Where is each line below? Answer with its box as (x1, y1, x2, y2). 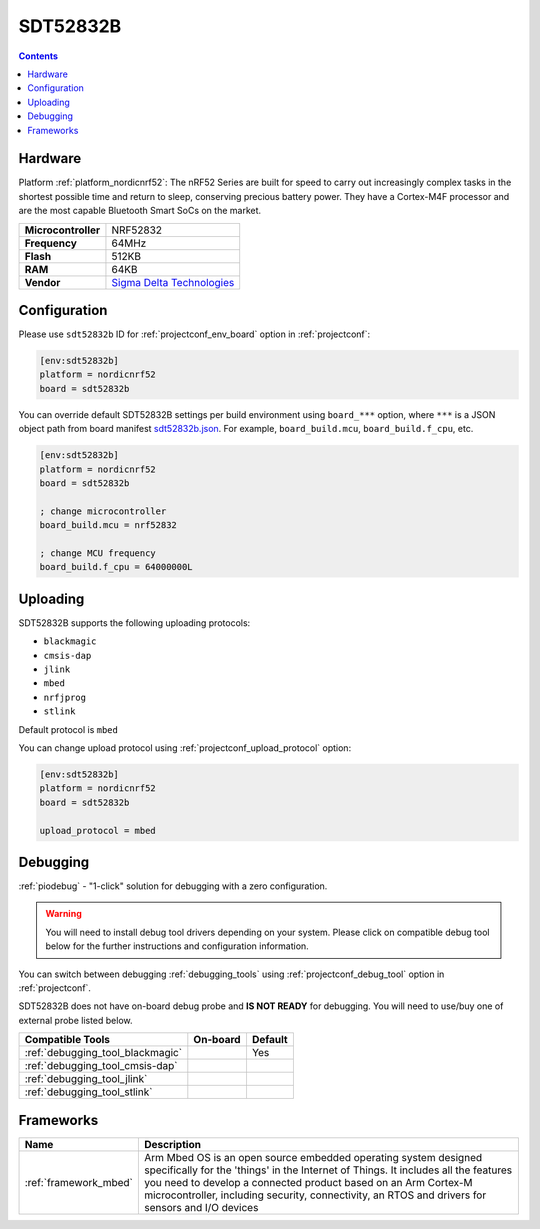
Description (143, 1137, 202, 1151)
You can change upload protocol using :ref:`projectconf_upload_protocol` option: (18, 741, 352, 754)
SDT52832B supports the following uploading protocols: (18, 616, 251, 629)
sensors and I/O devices (143, 1200, 259, 1214)
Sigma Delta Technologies (111, 275, 235, 289)
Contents (18, 50, 59, 62)
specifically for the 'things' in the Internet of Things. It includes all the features (143, 1163, 513, 1177)
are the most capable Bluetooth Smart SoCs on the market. (18, 205, 262, 217)
